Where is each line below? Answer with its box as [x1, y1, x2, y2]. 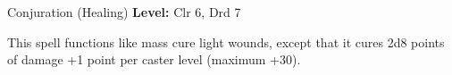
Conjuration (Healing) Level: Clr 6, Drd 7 [7, 3, 241, 21]
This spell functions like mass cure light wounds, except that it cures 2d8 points [7, 32, 445, 51]
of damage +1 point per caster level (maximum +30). [7, 50, 301, 69]
